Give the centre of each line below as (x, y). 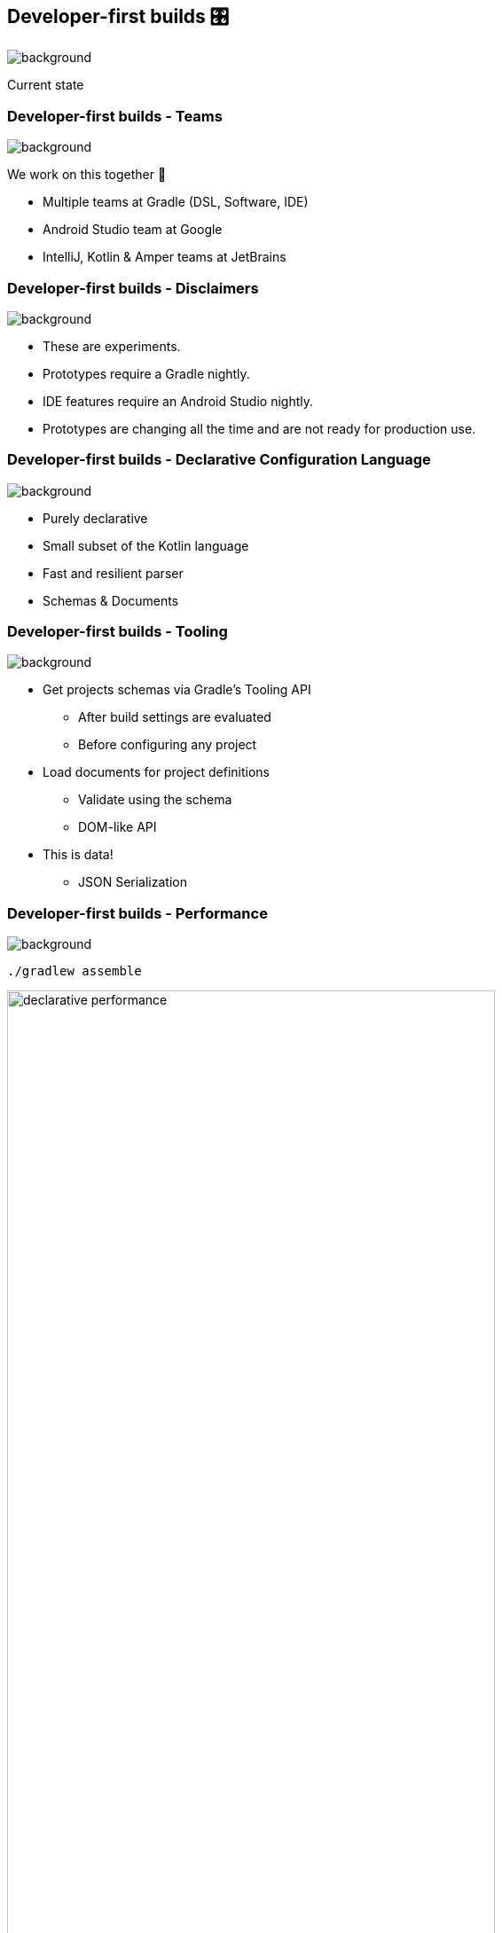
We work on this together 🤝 (87, 175)
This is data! (78, 855)
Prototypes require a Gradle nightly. (146, 373)
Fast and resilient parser (113, 573)
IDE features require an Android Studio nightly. (178, 401)
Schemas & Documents (111, 600)
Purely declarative (95, 518)
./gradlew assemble (75, 971)
